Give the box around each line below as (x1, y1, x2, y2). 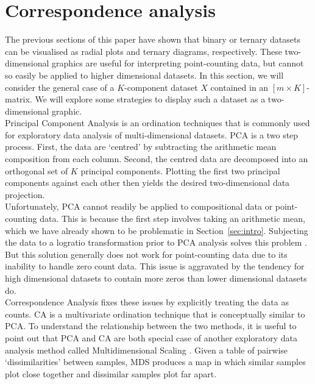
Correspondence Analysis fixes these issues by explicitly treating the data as (5, 296, 289, 308)
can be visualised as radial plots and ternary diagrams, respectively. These (5, 44, 282, 57)
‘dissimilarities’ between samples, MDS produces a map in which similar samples (5, 355, 306, 368)
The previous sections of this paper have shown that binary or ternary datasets (5, 33, 300, 46)
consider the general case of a (5, 80, 115, 93)
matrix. (5, 93, 32, 105)
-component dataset (124, 80, 198, 93)
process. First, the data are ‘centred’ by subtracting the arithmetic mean (5, 140, 277, 153)
